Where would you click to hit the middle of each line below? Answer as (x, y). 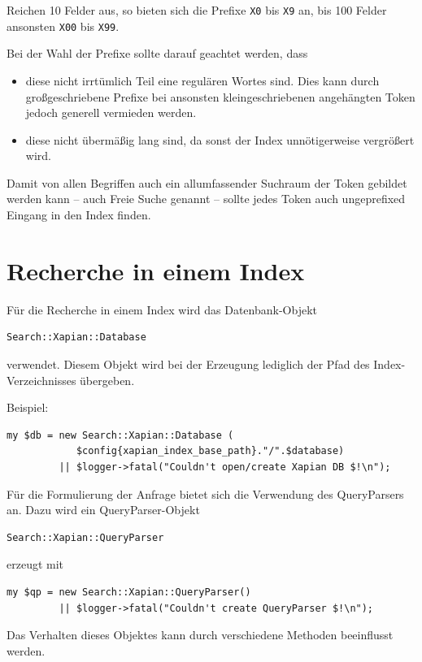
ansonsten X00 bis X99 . (63, 26)
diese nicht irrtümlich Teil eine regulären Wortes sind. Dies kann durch (202, 80)
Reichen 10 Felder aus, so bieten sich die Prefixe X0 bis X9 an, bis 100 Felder (197, 10)
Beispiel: (28, 407)
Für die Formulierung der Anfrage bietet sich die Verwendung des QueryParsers (205, 493)
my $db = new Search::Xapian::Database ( (120, 435)
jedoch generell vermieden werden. (111, 112)
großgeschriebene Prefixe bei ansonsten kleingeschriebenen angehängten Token (220, 96)
